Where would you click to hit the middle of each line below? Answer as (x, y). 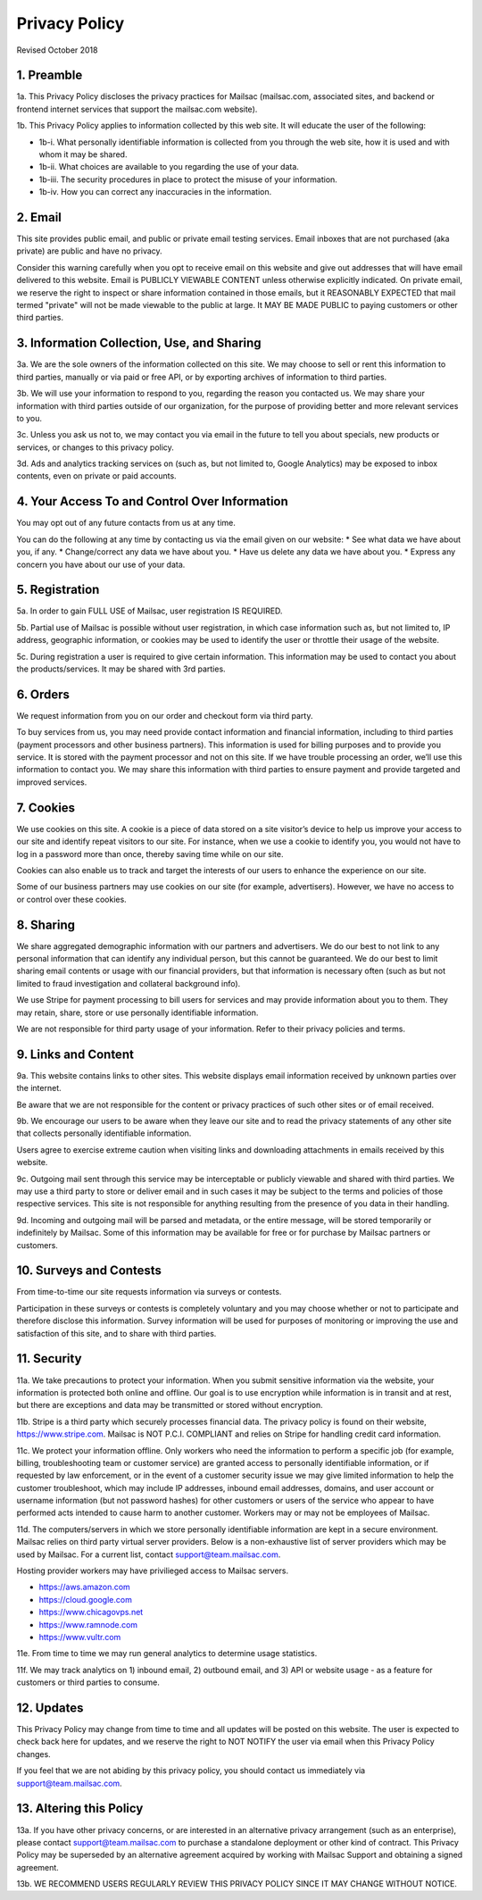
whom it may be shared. (83, 154)
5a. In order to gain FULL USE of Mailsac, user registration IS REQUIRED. (150, 611)
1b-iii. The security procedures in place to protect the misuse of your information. (188, 179)
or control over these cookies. (71, 899)
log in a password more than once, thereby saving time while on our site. (150, 854)
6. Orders (43, 694)
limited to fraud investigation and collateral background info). (129, 983)
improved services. (52, 782)
